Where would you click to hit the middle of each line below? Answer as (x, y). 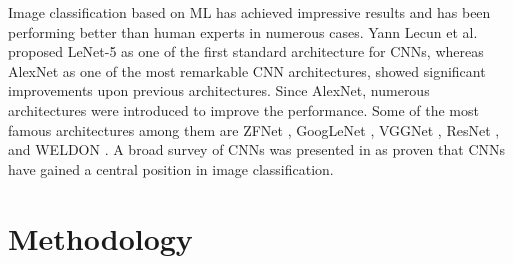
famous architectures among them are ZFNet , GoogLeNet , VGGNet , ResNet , (254, 129)
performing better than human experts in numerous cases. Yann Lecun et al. (243, 31)
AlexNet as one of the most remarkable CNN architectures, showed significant (247, 70)
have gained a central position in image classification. (171, 168)
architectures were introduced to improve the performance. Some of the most (243, 109)
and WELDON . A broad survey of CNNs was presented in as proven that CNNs (257, 149)
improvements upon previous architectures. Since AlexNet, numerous (219, 90)
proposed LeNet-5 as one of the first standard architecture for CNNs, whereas (246, 51)
